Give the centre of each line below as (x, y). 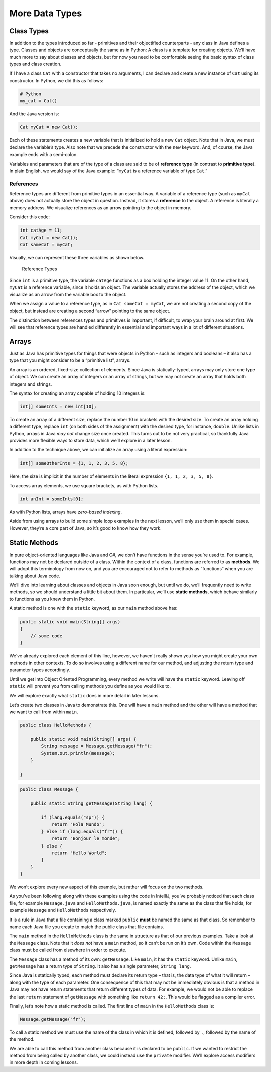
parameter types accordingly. (40, 670)
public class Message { (49, 789)
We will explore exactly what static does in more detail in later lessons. (85, 696)
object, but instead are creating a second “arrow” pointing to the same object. (90, 311)
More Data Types (46, 13)
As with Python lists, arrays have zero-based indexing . (66, 512)
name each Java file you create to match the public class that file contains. (87, 927)
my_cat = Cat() (38, 101)
